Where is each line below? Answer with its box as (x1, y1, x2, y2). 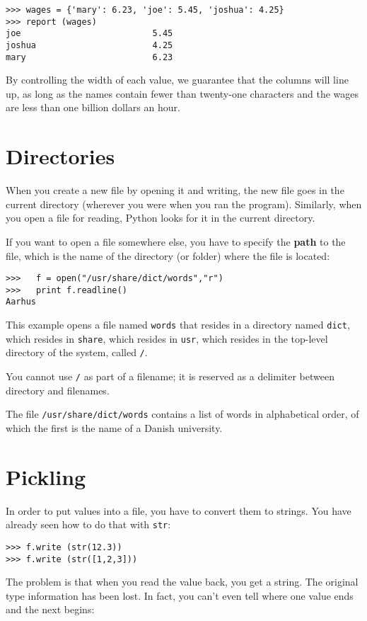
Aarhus (6, 297, 36, 307)
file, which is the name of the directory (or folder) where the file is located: (6, 248, 330, 263)
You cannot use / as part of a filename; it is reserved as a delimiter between (6, 369, 334, 384)
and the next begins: (6, 602, 95, 617)
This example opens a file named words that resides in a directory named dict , (6, 317, 350, 332)
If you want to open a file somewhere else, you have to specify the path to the (6, 234, 346, 249)
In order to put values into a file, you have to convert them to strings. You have (6, 503, 351, 518)
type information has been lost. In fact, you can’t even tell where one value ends (6, 588, 354, 603)
